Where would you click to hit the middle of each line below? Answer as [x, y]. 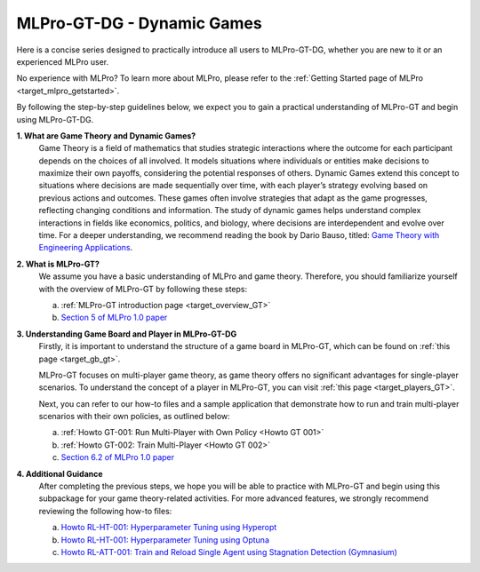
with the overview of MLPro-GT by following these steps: [143, 289]
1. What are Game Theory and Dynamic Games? [106, 135]
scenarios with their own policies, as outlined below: [134, 417]
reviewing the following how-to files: [105, 511]
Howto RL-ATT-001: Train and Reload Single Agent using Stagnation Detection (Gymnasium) [229, 552]
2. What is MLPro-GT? [58, 264]
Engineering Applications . [86, 248]
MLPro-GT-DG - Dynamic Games [139, 23]
